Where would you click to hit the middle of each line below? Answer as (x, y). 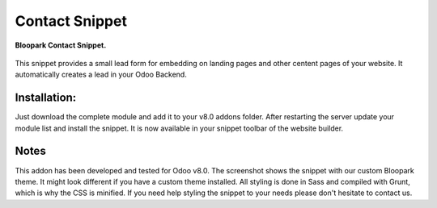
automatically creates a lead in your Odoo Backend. (101, 75)
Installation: (46, 98)
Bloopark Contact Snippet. (61, 45)
